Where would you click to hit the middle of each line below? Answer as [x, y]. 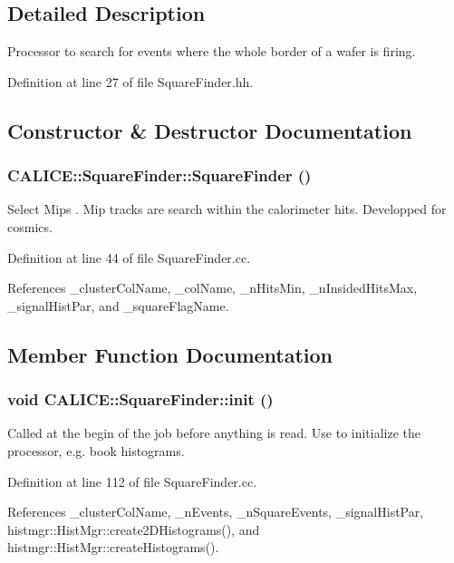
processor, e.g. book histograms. [96, 450]
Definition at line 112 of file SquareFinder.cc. [132, 481]
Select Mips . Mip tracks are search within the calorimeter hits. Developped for [227, 209]
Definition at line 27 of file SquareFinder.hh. [130, 81]
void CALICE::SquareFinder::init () [140, 399]
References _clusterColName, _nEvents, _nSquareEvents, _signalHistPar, [216, 512]
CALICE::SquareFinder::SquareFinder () [159, 175]
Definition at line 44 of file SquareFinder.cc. [129, 257]
